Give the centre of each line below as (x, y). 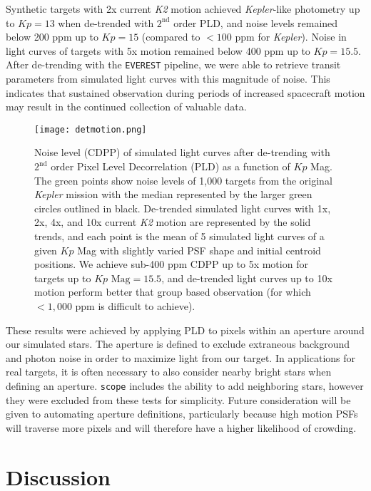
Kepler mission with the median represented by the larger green (173, 194)
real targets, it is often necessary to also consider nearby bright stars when (169, 372)
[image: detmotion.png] (91, 129)
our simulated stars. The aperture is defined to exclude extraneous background (178, 344)
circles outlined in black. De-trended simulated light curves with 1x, (183, 208)
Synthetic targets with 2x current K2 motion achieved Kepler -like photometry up (183, 9)
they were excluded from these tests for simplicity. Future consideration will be (178, 399)
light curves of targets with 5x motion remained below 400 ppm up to (158, 50)
